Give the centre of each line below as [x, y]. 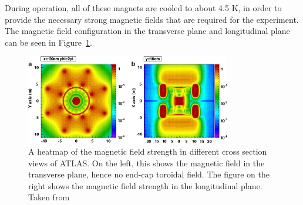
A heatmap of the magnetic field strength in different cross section [148, 151]
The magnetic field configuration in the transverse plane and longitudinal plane [147, 31]
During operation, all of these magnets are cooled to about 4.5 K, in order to [143, 8]
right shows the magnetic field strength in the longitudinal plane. [145, 185]
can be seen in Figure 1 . [48, 42]
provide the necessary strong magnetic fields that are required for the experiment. [152, 19]
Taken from [49, 197]
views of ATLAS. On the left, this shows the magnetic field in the [147, 163]
